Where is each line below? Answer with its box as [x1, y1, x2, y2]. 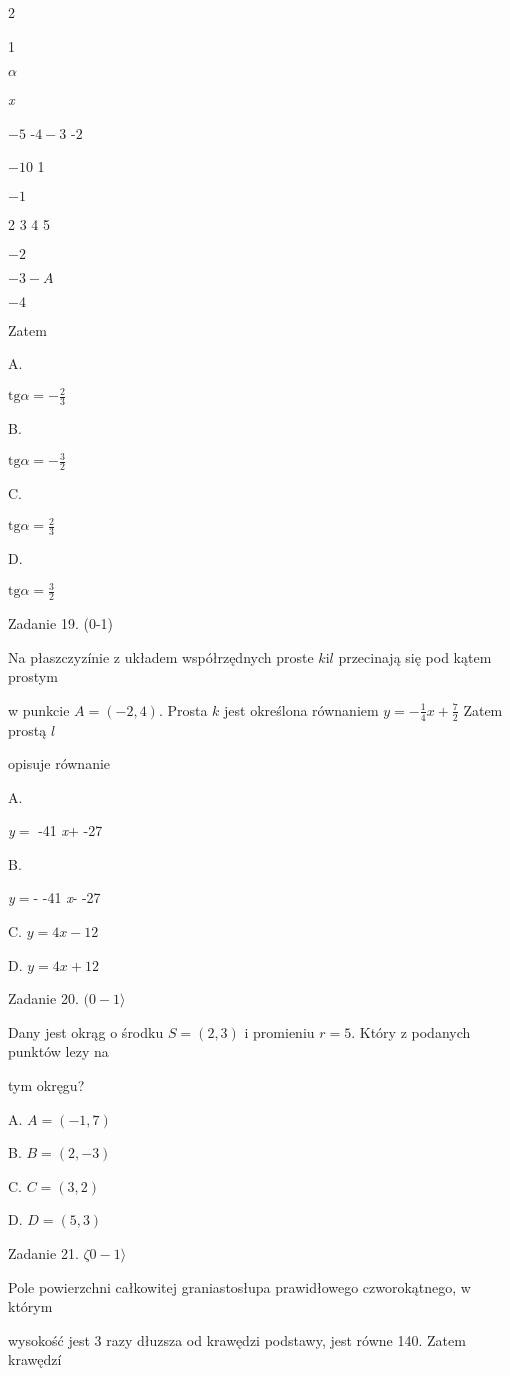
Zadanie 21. [8, 1243, 79, 1264]
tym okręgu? [8, 1075, 85, 1096]
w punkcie [8, 699, 70, 720]
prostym [8, 666, 58, 687]
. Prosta [158, 699, 208, 720]
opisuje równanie [8, 753, 111, 774]
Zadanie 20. [8, 988, 79, 1009]
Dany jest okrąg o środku [8, 1021, 164, 1042]
